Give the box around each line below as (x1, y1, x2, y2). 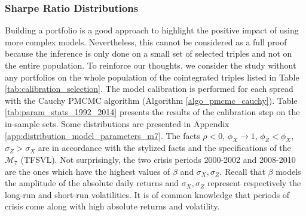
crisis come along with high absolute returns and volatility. (5, 200, 220, 212)
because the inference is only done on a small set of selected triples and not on (5, 47, 292, 60)
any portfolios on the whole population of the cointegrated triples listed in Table (5, 70, 299, 83)
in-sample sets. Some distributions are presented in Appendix (5, 117, 229, 129)
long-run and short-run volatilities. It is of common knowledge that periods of (5, 188, 290, 200)
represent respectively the (207, 177, 301, 189)
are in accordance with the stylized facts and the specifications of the (38, 141, 291, 154)
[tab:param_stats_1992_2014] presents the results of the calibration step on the (5, 106, 300, 118)
